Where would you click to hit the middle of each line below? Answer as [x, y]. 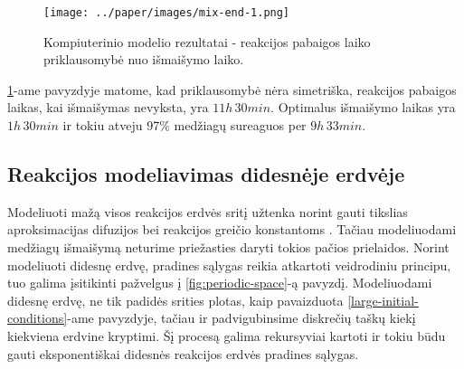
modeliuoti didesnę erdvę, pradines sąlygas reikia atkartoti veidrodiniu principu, [229, 265]
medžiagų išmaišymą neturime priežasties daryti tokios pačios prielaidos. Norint [228, 247]
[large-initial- [383, 300]
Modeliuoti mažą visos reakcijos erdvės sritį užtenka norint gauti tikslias [208, 211]
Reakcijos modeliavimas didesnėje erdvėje [206, 174]
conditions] [38, 318]
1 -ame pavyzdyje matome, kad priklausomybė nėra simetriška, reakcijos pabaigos [232, 89]
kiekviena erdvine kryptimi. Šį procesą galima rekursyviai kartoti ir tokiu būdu [227, 335]
